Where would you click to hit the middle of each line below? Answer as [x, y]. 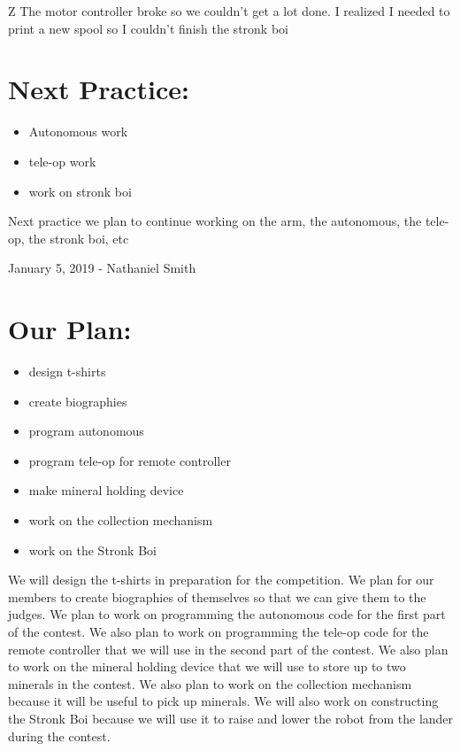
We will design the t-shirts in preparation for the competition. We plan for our [221, 580]
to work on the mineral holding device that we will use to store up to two [207, 666]
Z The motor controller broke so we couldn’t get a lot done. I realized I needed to [229, 11]
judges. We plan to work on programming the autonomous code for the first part [227, 614]
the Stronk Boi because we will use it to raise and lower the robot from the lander [231, 718]
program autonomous [86, 431]
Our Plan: [70, 329]
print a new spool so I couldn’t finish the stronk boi [148, 28]
